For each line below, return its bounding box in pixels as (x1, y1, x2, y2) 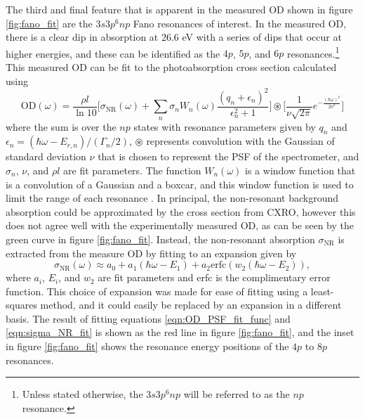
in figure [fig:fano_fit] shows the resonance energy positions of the (6, 339, 289, 354)
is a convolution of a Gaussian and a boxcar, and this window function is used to (6, 176, 354, 191)
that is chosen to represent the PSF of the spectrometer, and (98, 149, 359, 164)
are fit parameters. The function (63, 162, 201, 177)
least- (310, 283, 334, 298)
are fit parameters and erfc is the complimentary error (98, 270, 331, 285)
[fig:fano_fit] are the (6, 15, 93, 30)
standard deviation (6, 149, 86, 164)
